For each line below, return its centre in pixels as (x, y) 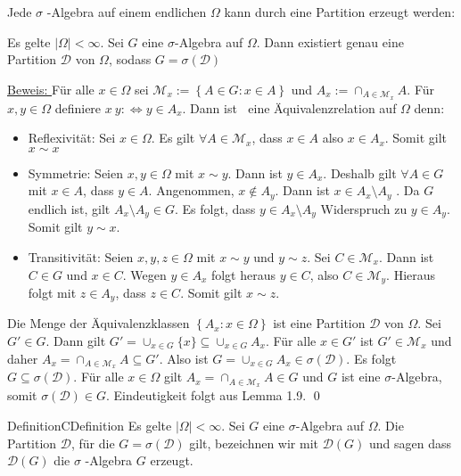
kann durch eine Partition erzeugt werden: (340, 12)
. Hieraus (411, 274)
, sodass (130, 59)
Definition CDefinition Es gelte (90, 425)
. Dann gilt (76, 341)
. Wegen (144, 274)
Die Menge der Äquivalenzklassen (99, 323)
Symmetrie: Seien (76, 172)
